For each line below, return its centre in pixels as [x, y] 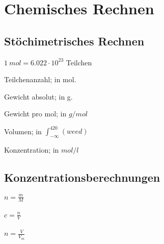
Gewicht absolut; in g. [38, 96]
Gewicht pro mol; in [35, 114]
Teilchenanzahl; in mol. [40, 79]
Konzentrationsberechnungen [82, 177]
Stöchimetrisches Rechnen [74, 41]
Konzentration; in [32, 150]
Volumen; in [23, 131]
